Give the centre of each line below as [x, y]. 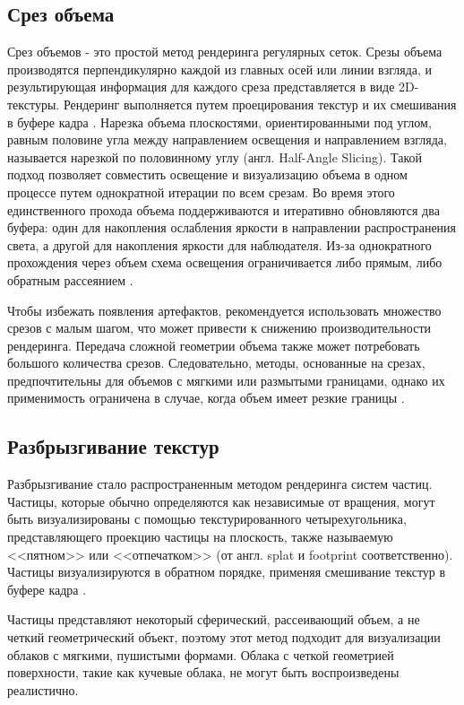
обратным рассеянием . [70, 279]
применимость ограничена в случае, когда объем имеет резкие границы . [206, 398]
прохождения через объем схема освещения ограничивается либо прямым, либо [225, 262]
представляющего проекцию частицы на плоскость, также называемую [200, 537]
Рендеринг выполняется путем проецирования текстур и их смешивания [260, 104]
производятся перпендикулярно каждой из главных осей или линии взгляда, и [220, 69]
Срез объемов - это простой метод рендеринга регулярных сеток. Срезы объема [225, 52]
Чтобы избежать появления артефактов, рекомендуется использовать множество [224, 310]
